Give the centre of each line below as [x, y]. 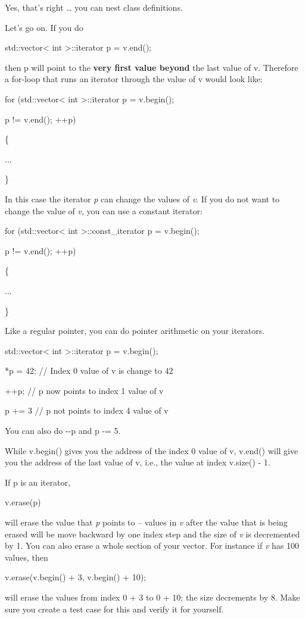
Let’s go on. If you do [44, 27]
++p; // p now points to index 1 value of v [84, 390]
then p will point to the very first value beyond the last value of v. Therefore [152, 67]
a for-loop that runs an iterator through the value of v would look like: [134, 79]
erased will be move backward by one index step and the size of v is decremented [152, 534]
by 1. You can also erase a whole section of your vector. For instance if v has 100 [152, 545]
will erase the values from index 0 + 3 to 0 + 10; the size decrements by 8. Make [152, 597]
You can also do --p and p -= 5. [63, 431]
